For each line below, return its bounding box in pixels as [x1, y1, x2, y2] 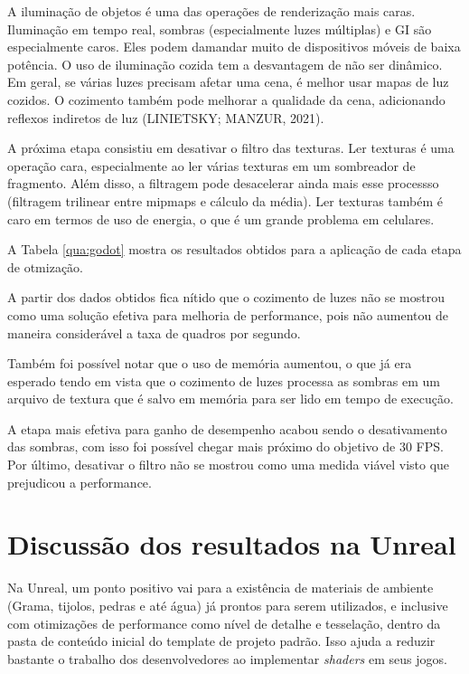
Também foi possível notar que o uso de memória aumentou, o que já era [7, 354, 412, 373]
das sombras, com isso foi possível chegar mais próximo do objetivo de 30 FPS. [7, 437, 444, 456]
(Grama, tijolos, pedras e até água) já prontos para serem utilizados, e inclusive [7, 595, 448, 614]
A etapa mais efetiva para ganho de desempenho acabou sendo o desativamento [7, 419, 447, 438]
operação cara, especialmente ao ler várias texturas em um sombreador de [7, 156, 416, 175]
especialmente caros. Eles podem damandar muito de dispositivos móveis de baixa [7, 37, 461, 56]
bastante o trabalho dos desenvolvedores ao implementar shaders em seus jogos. [7, 649, 447, 668]
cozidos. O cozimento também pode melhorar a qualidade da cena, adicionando [7, 90, 446, 109]
